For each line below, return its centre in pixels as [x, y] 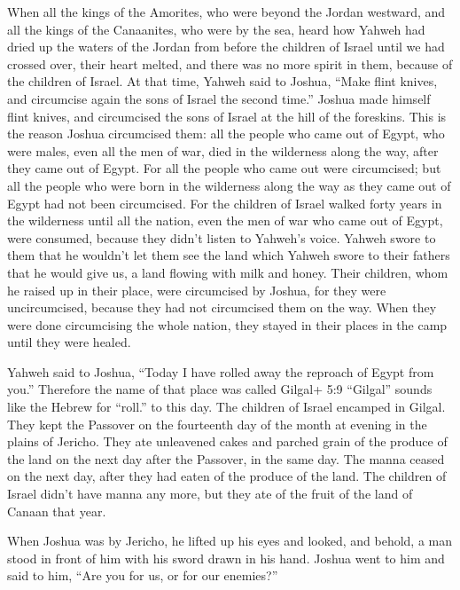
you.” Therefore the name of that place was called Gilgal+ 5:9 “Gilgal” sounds [220, 389]
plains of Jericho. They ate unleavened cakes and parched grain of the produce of [227, 441]
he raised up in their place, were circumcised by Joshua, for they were [197, 290]
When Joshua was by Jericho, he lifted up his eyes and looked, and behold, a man [230, 541]
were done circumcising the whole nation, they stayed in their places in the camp [227, 324]
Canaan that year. [57, 511]
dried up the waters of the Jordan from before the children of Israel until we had [226, 47]
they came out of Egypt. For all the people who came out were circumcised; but [224, 168]
